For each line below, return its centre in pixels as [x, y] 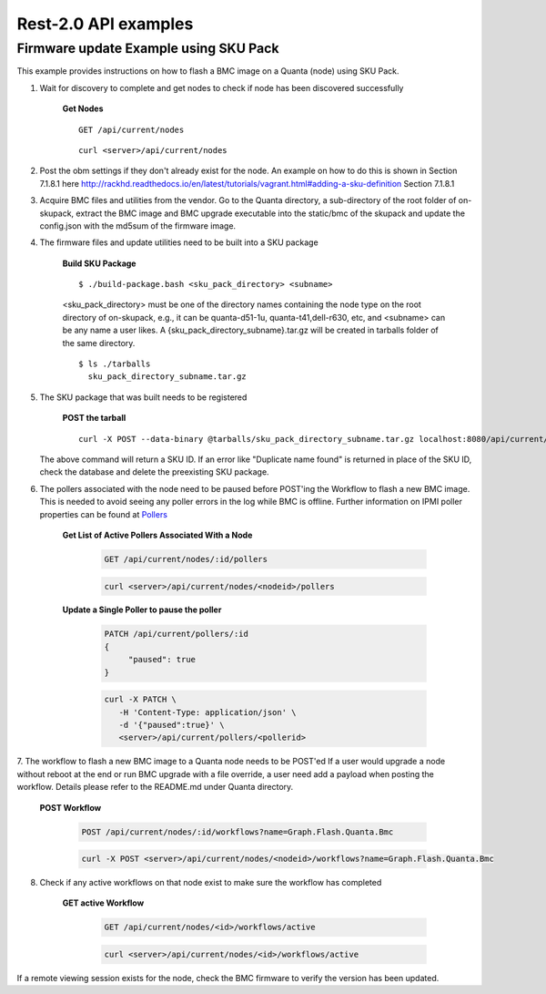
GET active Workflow [103, 903]
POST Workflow [71, 807]
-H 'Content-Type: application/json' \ [207, 712]
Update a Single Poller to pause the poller [142, 610]
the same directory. [99, 343]
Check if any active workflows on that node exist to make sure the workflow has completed [211, 883]
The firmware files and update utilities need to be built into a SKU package [179, 242]
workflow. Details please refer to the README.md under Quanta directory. [155, 787]
